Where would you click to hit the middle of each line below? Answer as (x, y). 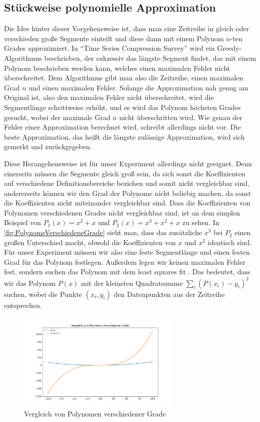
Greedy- (229, 48)
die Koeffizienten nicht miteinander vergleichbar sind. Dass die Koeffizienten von (127, 203)
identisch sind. (230, 242)
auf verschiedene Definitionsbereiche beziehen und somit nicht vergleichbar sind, (127, 183)
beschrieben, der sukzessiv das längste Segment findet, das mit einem (150, 58)
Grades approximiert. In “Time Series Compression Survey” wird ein (109, 48)
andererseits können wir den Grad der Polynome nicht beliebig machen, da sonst (128, 193)
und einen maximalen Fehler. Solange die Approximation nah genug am (139, 87)
